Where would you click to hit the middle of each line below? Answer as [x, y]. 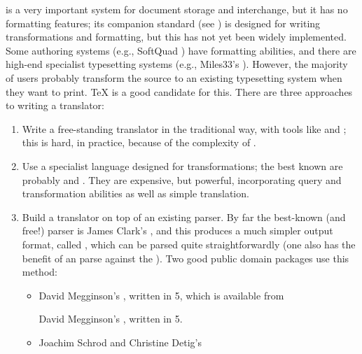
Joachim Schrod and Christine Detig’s [120, 342]
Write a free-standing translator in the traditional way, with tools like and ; [184, 128]
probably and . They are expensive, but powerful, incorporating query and [182, 179]
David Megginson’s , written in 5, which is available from [161, 295]
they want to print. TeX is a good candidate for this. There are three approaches [179, 91]
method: [40, 272]
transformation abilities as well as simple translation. [135, 193]
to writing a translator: [55, 105]
